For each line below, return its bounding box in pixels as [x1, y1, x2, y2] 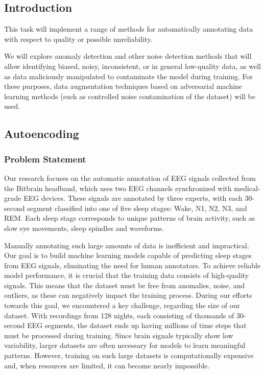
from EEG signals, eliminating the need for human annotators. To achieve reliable [4, 260, 261, 270]
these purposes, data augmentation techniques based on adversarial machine [4, 81, 243, 91]
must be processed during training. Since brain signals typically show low [4, 330, 233, 340]
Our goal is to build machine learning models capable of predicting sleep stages [4, 250, 252, 261]
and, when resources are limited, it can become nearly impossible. [4, 360, 210, 370]
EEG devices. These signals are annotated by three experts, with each [23, 193, 243, 203]
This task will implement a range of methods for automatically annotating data [4, 24, 253, 34]
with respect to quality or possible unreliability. [4, 33, 153, 44]
